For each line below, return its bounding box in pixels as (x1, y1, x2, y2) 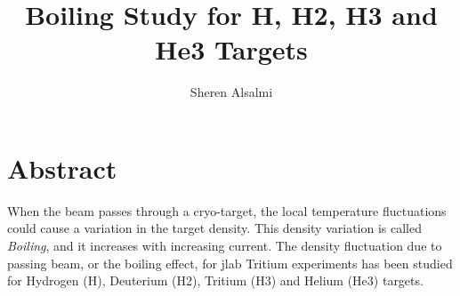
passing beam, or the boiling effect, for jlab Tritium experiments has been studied (7, 253, 453, 272)
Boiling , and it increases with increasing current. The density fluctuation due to (7, 236, 442, 255)
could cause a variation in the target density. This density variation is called (7, 219, 423, 237)
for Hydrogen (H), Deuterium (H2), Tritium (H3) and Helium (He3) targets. (7, 271, 424, 290)
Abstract (7, 149, 117, 186)
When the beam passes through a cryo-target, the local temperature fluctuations (7, 201, 447, 220)
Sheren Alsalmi (190, 83, 273, 101)
